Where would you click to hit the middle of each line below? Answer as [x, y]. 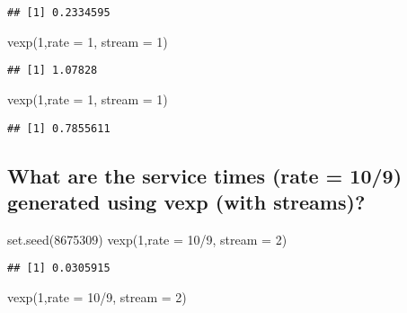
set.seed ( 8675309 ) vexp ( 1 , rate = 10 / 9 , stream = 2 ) [147, 239]
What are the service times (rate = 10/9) [205, 175]
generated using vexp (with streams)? [186, 201]
